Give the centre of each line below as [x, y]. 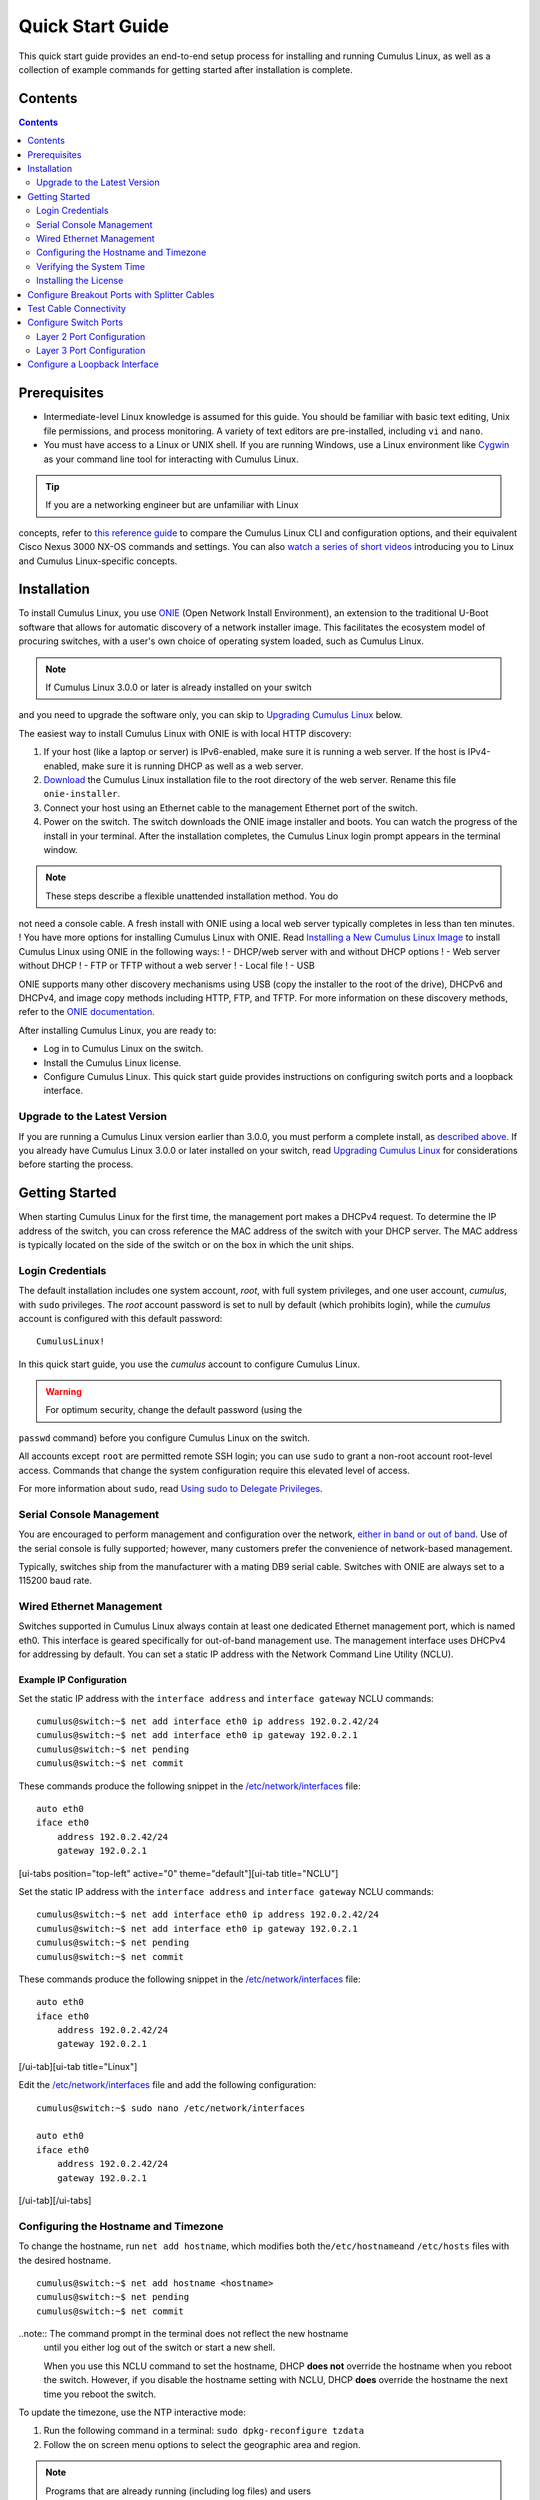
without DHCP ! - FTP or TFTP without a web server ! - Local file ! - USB [166, 966]
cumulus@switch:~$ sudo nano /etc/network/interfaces [170, 2108]
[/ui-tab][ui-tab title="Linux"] [78, 2066]
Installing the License [80, 281]
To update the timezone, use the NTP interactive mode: [132, 2412]
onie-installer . [82, 794]
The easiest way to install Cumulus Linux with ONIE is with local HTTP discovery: [185, 733]
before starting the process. [76, 1164]
